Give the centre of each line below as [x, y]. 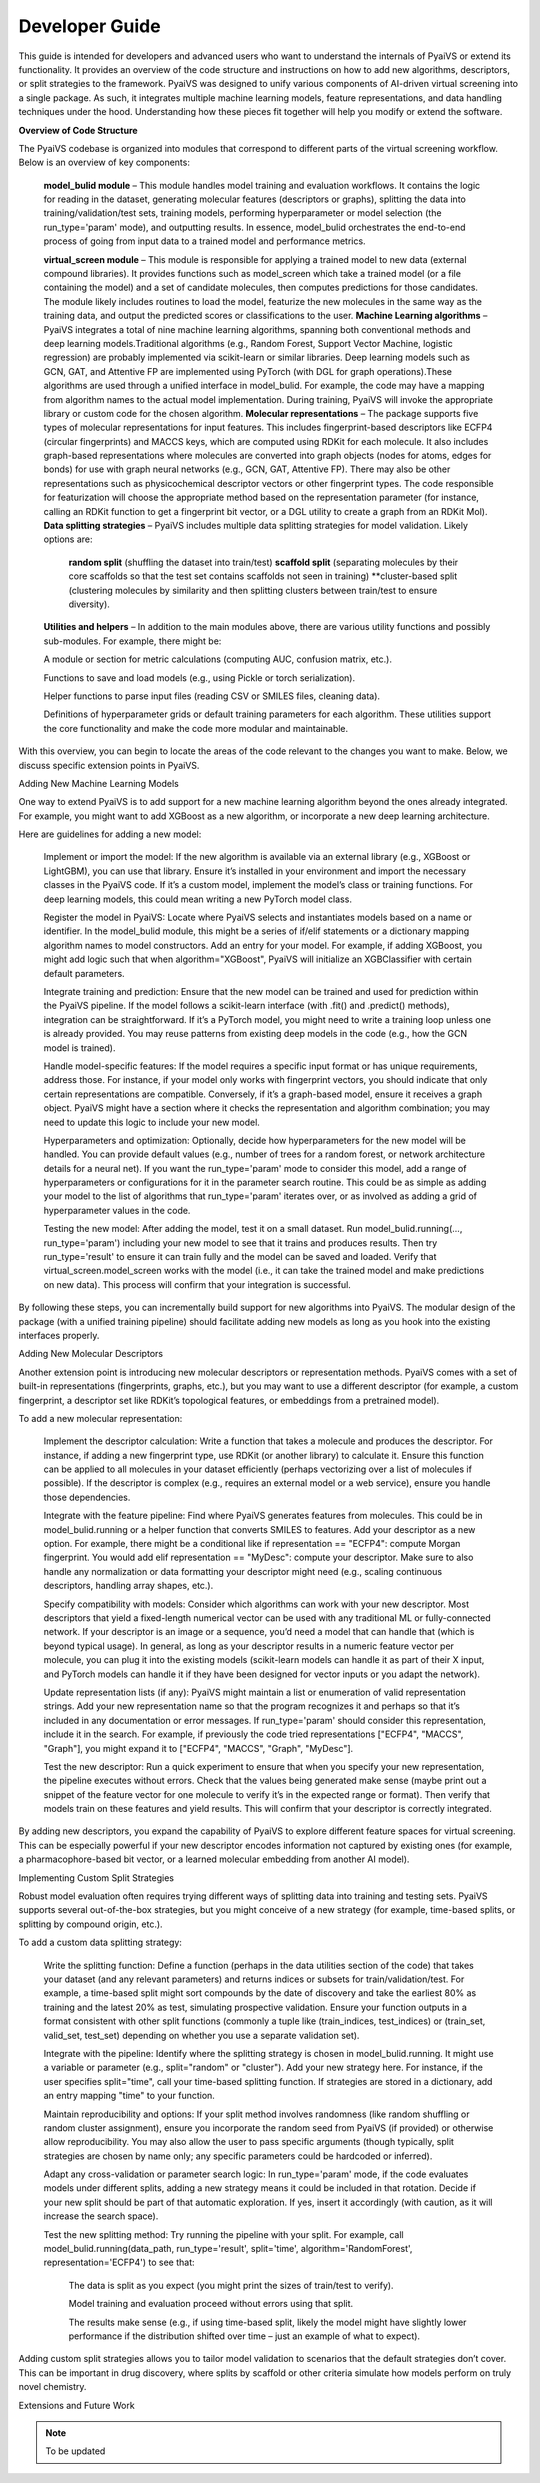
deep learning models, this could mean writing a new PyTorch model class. [197, 899]
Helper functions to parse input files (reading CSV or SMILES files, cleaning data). [211, 696]
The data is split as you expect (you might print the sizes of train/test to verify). [231, 2285]
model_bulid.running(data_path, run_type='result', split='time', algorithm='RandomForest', [228, 2249]
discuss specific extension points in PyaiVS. [109, 765]
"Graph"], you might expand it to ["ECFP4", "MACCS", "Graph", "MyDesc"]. [198, 1748]
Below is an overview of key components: [104, 162]
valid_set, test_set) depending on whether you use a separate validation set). [201, 2035]
